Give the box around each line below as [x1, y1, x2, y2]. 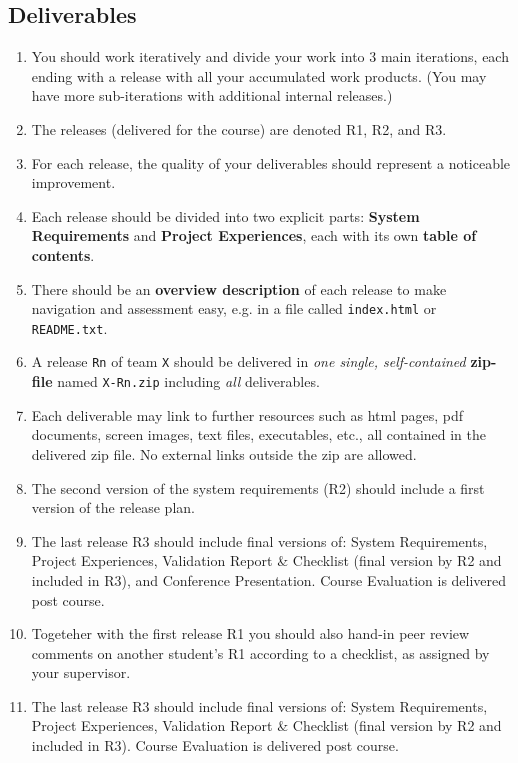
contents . [31, 244, 95, 265]
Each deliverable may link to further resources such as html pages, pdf [31, 404, 464, 425]
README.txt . [31, 317, 108, 338]
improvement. [31, 172, 116, 193]
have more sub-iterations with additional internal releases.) [31, 85, 393, 106]
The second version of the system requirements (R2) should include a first [31, 477, 485, 498]
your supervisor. [31, 662, 131, 683]
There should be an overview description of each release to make [31, 278, 447, 299]
